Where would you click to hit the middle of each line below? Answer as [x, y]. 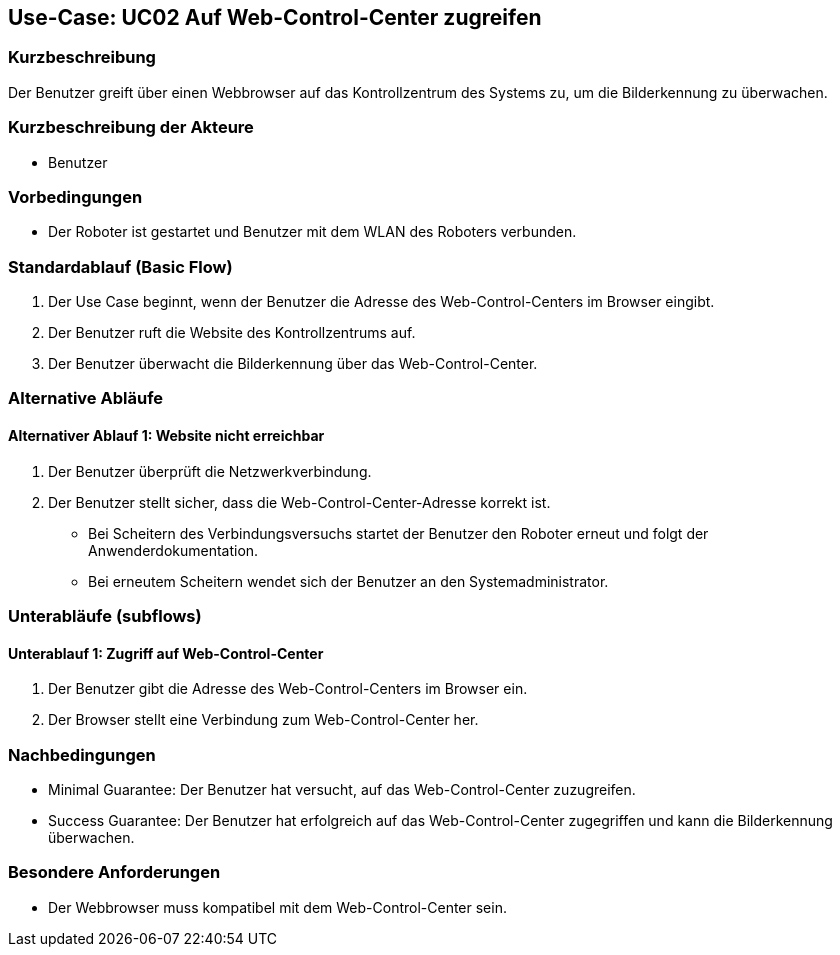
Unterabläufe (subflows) [105, 616]
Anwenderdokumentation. [173, 550]
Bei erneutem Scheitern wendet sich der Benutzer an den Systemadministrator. [348, 581]
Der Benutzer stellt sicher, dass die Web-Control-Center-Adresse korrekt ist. [299, 502]
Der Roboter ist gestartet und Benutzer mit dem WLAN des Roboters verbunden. [312, 232]
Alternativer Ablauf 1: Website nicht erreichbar [166, 436]
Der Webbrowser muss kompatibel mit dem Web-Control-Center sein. [277, 907]
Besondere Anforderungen [114, 872]
